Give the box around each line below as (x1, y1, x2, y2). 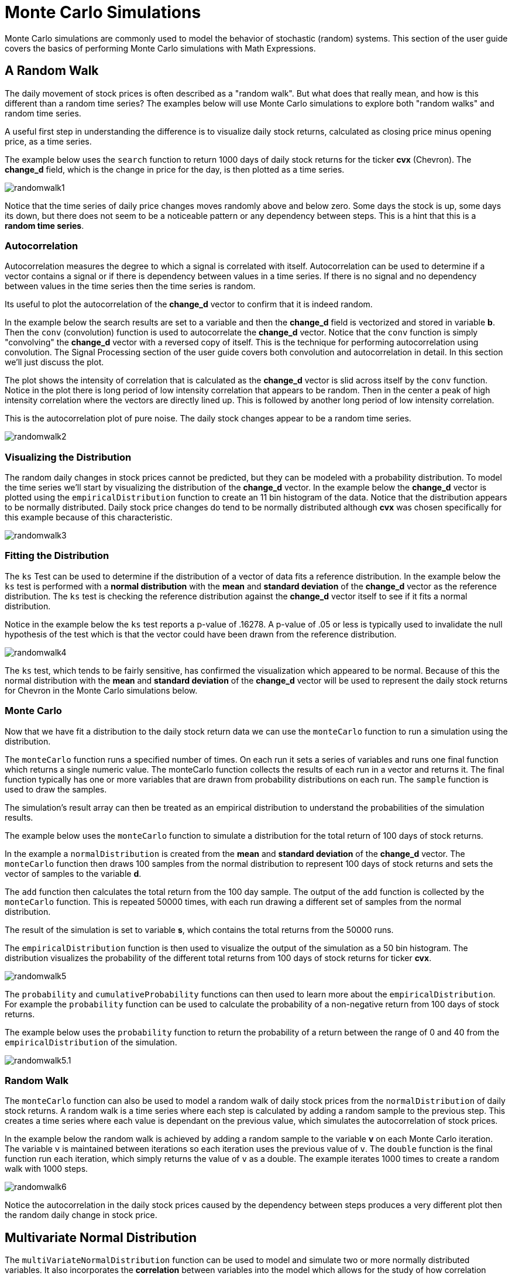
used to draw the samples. (5, 784, 107, 794)
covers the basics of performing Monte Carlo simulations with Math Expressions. (5, 43, 316, 53)
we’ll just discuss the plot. (5, 357, 104, 368)
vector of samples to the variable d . (5, 868, 142, 879)
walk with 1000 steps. (5, 1164, 88, 1174)
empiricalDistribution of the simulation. (5, 1037, 177, 1047)
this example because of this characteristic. (5, 512, 173, 523)
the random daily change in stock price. (5, 1210, 157, 1220)
